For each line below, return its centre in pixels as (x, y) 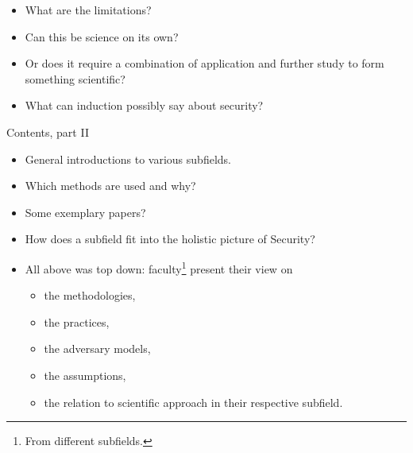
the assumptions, (85, 375)
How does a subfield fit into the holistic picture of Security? (170, 239)
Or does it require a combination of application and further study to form (205, 63)
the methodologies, (90, 295)
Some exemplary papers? (85, 212)
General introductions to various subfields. (128, 159)
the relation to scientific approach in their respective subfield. (193, 402)
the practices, (77, 321)
